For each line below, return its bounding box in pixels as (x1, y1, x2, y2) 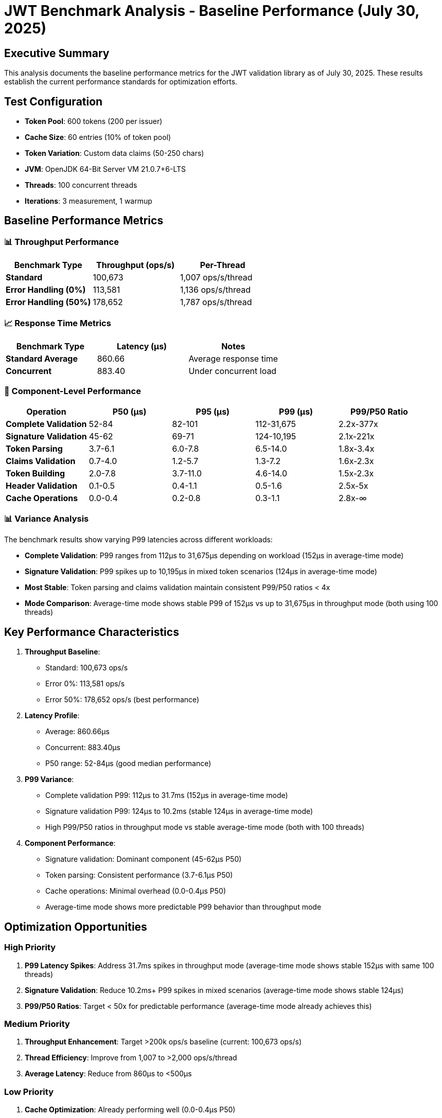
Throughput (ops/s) (96, 260, 175, 271)
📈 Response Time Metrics (4, 317, 111, 328)
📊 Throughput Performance (4, 236, 119, 247)
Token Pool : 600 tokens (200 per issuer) (25, 117, 163, 126)
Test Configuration (4, 95, 103, 108)
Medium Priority (4, 1018, 70, 1029)
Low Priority (4, 1086, 54, 1097)
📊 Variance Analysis (4, 513, 89, 524)
